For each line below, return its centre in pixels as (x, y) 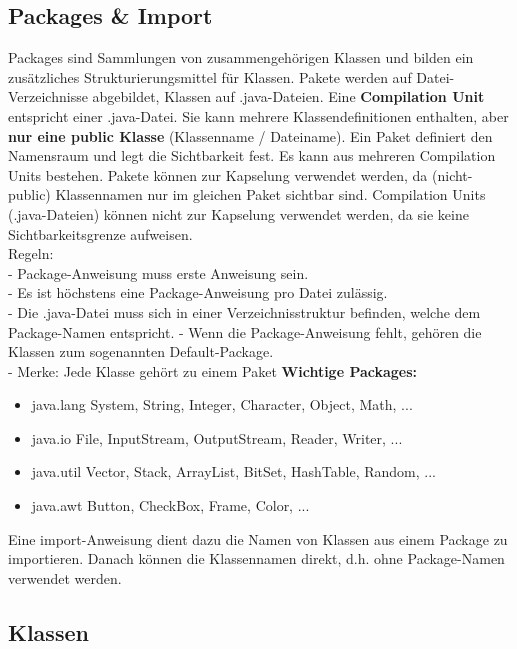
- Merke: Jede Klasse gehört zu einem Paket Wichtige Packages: (213, 370)
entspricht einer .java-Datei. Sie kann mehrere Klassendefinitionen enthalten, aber (258, 115)
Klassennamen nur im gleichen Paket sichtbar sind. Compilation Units (270, 194)
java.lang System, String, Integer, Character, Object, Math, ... (222, 404)
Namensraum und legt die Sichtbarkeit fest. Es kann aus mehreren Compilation (252, 155)
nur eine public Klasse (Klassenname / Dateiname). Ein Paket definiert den (250, 135)
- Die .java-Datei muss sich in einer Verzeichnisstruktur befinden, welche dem (244, 311)
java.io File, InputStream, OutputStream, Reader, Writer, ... (217, 437)
